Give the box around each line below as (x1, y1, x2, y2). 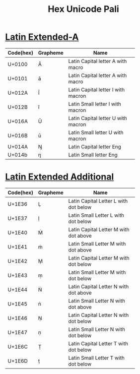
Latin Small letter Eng (68, 151, 118, 158)
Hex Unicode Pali (48, 3, 119, 15)
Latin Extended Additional (5, 171, 114, 183)
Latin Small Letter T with (68, 354, 125, 361)
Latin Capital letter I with (68, 86, 125, 93)
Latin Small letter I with (68, 100, 122, 107)
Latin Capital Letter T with (68, 340, 128, 347)
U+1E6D (7, 357, 28, 364)
